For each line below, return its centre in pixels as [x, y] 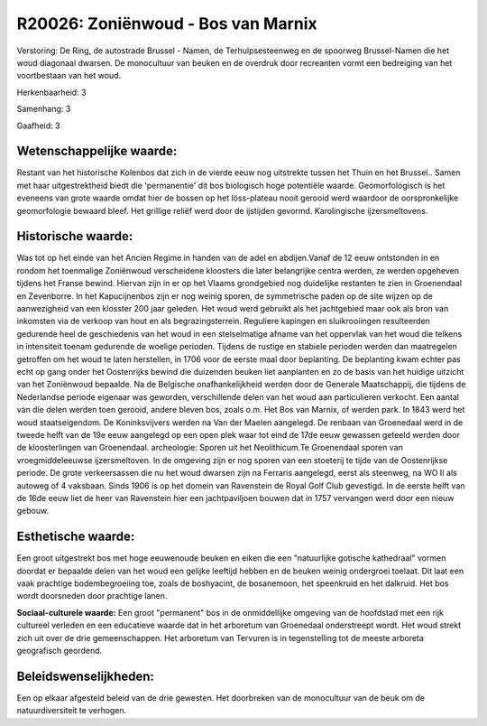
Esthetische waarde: [76, 537]
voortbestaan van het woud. [69, 76]
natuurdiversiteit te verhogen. [72, 711]
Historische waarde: [75, 236]
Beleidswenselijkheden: [86, 676]
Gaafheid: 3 [38, 126]
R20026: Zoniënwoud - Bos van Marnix [167, 23]
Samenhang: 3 [44, 109]
